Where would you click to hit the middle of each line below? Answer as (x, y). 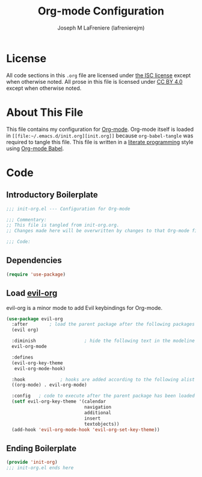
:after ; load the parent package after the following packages (103, 324)
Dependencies (34, 261)
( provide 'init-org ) (32, 463)
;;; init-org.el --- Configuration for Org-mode (68, 209)
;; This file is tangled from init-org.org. (63, 225)
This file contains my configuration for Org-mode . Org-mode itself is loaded (100, 129)
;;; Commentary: (26, 220)
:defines (23, 357)
